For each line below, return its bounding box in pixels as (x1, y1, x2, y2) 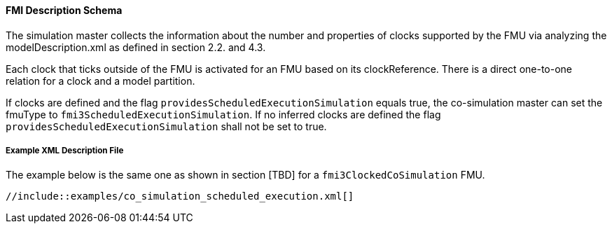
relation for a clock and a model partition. (6, 74, 195, 87)
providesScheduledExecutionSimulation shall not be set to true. (6, 120, 327, 132)
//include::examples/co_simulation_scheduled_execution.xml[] (6, 190, 354, 202)
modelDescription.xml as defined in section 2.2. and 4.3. (6, 41, 266, 53)
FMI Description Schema (6, 4, 123, 16)
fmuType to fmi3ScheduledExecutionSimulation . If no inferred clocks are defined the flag (6, 108, 441, 120)
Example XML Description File (6, 146, 124, 155)
